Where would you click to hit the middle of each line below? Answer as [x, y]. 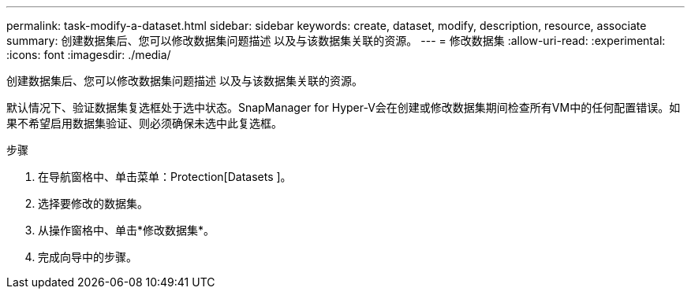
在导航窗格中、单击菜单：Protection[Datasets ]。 [165, 177]
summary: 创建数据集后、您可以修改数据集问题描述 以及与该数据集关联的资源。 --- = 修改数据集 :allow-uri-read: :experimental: [336, 41]
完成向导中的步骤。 [88, 257]
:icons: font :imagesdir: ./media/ [89, 55]
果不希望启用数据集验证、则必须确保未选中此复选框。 [144, 123]
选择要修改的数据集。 [93, 203]
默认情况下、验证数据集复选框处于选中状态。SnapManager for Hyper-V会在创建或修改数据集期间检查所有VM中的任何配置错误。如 [344, 107]
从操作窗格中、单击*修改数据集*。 [127, 230]
